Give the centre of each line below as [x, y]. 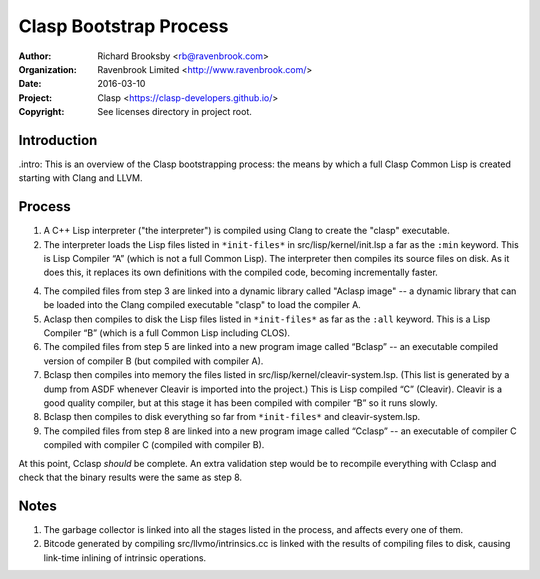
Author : [35, 56]
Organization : [47, 69]
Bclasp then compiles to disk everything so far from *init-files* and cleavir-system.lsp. [232, 417]
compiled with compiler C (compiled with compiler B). [154, 445]
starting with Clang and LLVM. [80, 178]
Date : [30, 84]
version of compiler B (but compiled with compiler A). [153, 361]
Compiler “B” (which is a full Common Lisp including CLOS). [166, 333]
